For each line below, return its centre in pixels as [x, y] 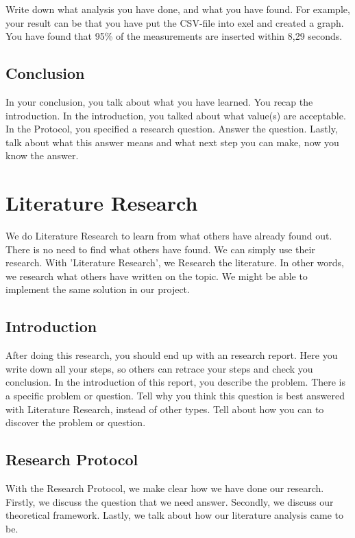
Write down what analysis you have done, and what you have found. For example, [178, 9]
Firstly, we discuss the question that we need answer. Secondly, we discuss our [170, 501]
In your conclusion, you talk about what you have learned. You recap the [159, 101]
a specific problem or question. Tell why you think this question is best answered [175, 396]
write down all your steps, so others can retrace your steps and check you [159, 368]
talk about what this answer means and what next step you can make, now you [172, 142]
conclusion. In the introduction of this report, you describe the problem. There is [176, 382]
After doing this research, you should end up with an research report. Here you [172, 355]
